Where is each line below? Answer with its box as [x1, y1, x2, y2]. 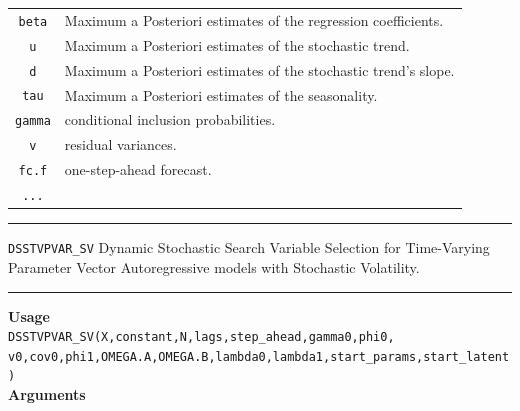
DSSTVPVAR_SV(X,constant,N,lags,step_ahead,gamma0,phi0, [8, 330, 395, 345]
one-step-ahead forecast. [64, 159, 212, 180]
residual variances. [64, 134, 177, 155]
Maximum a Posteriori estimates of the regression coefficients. [64, 9, 444, 30]
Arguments [8, 384, 86, 405]
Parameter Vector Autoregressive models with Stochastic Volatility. [8, 256, 420, 277]
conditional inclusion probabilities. [64, 109, 276, 130]
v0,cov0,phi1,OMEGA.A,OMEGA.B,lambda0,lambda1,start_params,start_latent [8, 349, 510, 364]
